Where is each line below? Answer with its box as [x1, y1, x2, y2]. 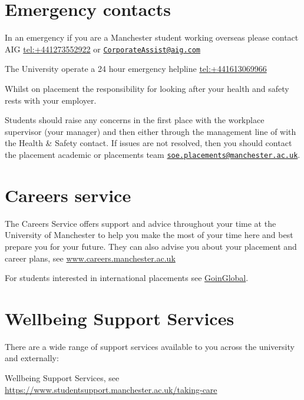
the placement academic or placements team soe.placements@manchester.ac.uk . [5, 148, 300, 160]
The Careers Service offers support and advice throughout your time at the [5, 217, 276, 229]
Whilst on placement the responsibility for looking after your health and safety [5, 82, 289, 94]
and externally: [5, 352, 59, 364]
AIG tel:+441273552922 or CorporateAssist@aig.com [5, 42, 201, 55]
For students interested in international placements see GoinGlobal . [5, 272, 249, 284]
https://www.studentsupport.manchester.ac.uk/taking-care [5, 383, 217, 395]
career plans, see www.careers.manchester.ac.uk [5, 252, 176, 264]
